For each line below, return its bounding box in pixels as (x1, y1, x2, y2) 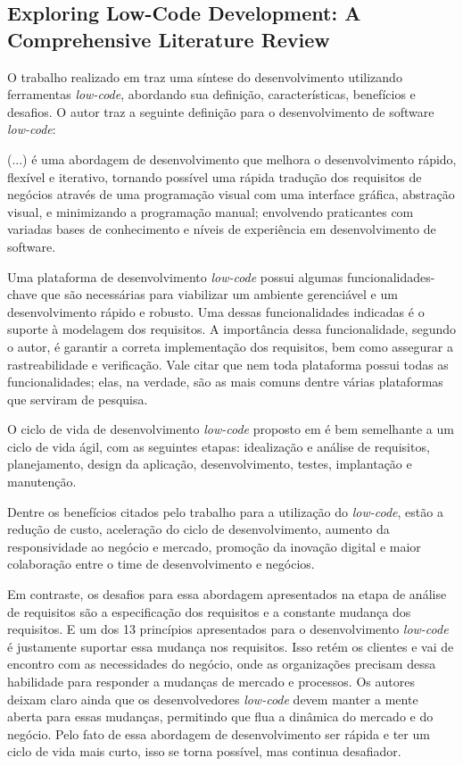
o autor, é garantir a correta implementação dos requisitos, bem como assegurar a (7, 337, 453, 355)
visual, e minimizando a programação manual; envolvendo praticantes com (7, 202, 414, 221)
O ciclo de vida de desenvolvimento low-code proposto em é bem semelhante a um (7, 420, 454, 438)
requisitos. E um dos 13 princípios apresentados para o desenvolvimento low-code (7, 620, 449, 638)
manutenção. (7, 472, 77, 491)
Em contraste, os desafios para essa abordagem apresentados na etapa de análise (7, 585, 447, 604)
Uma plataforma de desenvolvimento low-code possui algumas (7, 267, 343, 286)
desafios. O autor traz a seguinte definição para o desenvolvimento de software (7, 102, 434, 121)
